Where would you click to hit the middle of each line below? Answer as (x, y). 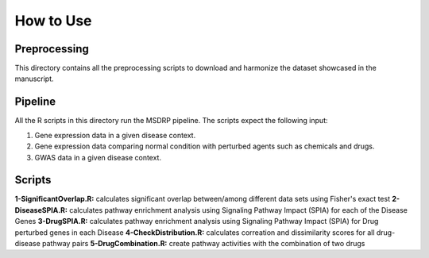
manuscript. (35, 79)
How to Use (53, 21)
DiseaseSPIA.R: (41, 210)
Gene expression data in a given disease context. (115, 135)
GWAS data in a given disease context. (98, 157)
